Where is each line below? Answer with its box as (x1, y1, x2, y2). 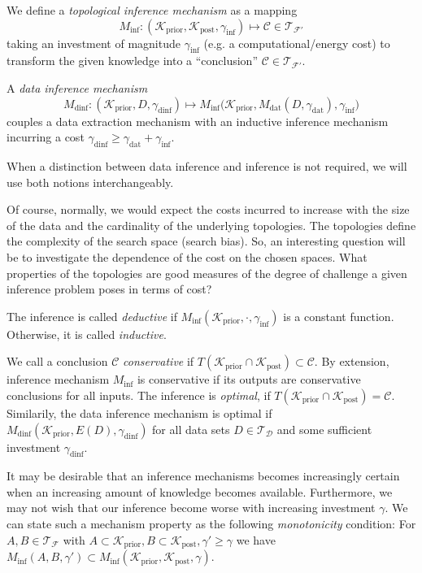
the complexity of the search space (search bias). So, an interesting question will (7, 232, 406, 250)
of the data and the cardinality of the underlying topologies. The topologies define (7, 216, 416, 233)
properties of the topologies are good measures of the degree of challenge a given (7, 264, 407, 281)
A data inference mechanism (7, 79, 148, 96)
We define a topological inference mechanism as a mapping (7, 2, 298, 18)
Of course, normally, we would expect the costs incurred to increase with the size (7, 201, 410, 218)
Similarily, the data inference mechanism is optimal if (7, 404, 272, 421)
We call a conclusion (7, 353, 108, 370)
